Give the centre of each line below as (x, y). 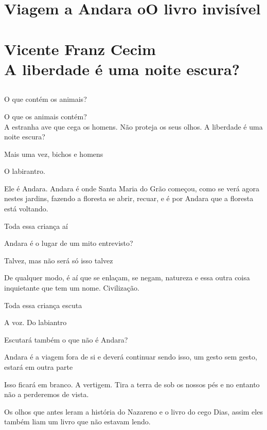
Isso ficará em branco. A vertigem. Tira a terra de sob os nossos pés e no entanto (132, 384)
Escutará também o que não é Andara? (66, 339)
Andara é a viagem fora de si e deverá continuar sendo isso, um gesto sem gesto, (131, 357)
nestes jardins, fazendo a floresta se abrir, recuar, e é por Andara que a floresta (129, 198)
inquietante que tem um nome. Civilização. (72, 288)
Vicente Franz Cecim (80, 49)
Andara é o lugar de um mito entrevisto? (69, 243)
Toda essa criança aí (36, 226)
